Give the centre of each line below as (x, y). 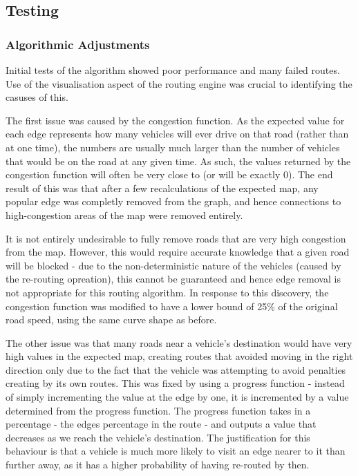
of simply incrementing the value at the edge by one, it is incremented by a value (177, 397)
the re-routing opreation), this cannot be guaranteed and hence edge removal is (173, 279)
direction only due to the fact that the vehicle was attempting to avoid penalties (176, 369)
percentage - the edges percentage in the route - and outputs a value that (161, 424)
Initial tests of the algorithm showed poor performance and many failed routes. (173, 70)
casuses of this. (37, 97)
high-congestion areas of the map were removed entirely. (124, 215)
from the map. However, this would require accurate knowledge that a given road (178, 252)
